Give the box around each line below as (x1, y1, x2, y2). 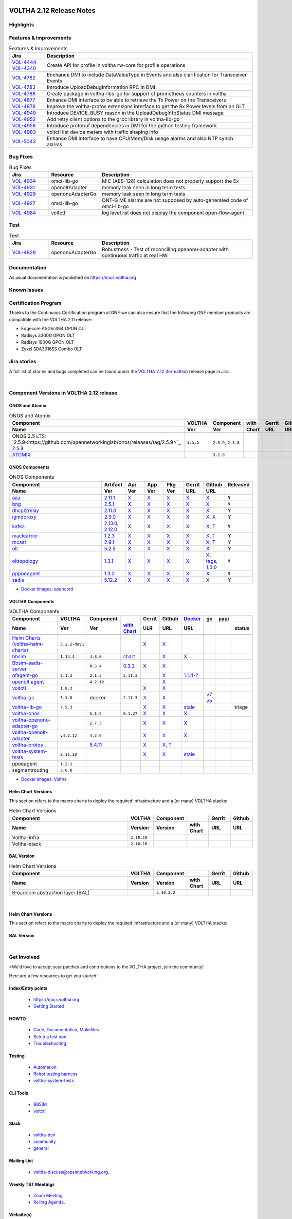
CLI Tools (9, 1090, 29, 1096)
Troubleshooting (33, 1041, 67, 1046)
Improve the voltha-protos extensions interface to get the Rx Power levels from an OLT (46, 103, 245, 110)
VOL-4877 (12, 97, 36, 103)
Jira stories (9, 358, 36, 365)
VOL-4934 (12, 177, 36, 184)
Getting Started (33, 1003, 64, 1009)
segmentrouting (12, 767, 49, 774)
